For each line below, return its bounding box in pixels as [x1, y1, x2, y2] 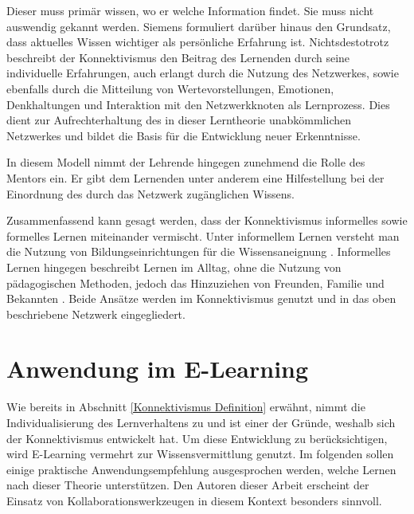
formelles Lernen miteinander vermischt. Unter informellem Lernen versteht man [6, 227, 400, 244]
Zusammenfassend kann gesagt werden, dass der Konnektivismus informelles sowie [6, 212, 408, 229]
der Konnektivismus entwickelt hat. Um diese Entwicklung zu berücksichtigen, [6, 430, 388, 446]
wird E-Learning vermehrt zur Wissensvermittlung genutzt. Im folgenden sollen [6, 445, 394, 462]
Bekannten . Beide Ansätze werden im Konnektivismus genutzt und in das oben [6, 290, 396, 307]
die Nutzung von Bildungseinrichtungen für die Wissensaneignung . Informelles [6, 243, 391, 260]
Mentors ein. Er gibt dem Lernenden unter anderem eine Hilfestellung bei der [6, 169, 385, 186]
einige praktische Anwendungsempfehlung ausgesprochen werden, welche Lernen [6, 461, 396, 477]
